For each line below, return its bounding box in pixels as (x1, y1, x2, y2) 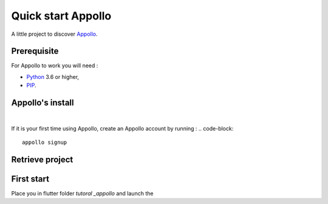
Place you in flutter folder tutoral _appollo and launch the (11, 189, 154, 197)
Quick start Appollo (11, 9, 112, 22)
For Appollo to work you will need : (11, 62, 98, 69)
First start (11, 174, 50, 184)
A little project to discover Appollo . (11, 30, 98, 38)
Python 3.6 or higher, (26, 73, 79, 80)
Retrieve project (11, 154, 73, 165)
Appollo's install (11, 98, 74, 108)
